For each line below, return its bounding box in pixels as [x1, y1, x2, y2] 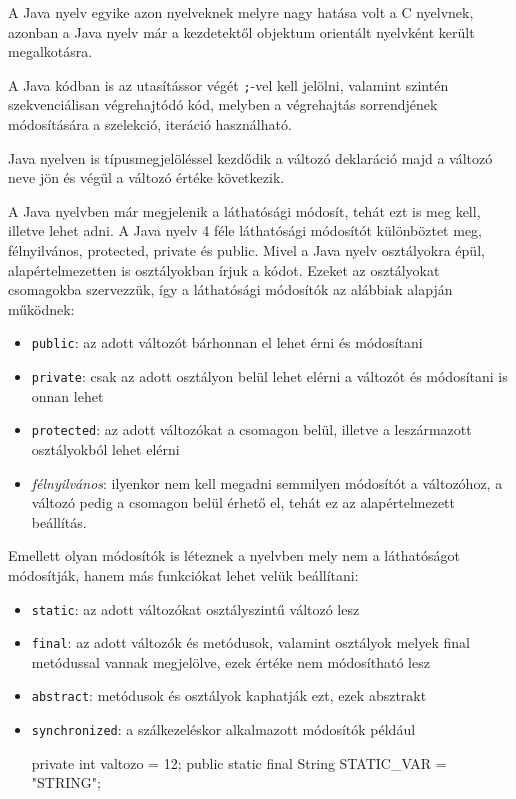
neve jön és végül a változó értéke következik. [8, 167, 285, 188]
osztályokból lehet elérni [31, 438, 180, 459]
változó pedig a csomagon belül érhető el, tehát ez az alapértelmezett [31, 492, 456, 513]
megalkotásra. [8, 41, 93, 62]
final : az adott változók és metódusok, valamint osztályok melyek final [31, 632, 470, 653]
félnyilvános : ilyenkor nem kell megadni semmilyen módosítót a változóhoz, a [31, 472, 503, 493]
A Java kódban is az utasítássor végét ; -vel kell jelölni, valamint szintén [8, 74, 449, 95]
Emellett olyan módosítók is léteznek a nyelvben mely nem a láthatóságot [8, 545, 460, 566]
